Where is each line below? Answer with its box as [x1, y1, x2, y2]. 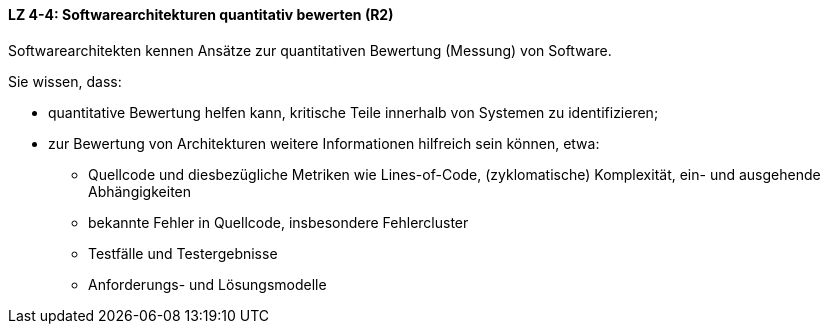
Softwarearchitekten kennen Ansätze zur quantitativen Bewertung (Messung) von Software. [8, 41, 612, 59]
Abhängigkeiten [88, 182, 192, 200]
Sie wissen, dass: [8, 72, 122, 90]
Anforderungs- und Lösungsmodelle [88, 275, 327, 293]
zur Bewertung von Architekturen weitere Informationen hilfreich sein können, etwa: [48, 134, 600, 152]
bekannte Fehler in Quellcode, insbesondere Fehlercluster [88, 213, 469, 231]
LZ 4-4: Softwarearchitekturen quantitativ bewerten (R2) [8, 6, 394, 23]
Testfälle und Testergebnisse [88, 244, 278, 262]
